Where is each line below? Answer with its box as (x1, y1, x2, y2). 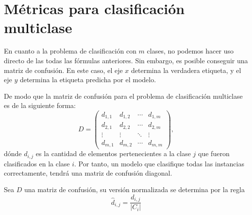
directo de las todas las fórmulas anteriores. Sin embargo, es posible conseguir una (4, 55, 248, 65)
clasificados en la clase (4, 158, 70, 168)
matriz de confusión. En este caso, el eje (4, 65, 123, 75)
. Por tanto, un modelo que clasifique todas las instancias (74, 158, 244, 168)
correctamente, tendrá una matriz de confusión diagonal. (4, 168, 172, 178)
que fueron (198, 148, 230, 159)
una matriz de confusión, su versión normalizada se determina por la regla (24, 184, 245, 195)
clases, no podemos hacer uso (147, 46, 234, 56)
